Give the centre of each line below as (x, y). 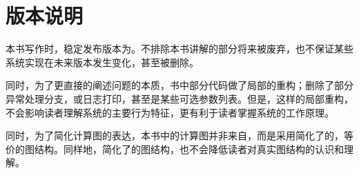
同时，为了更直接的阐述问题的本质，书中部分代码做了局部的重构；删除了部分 (179, 85)
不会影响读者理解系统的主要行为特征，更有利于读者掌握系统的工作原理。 (170, 112)
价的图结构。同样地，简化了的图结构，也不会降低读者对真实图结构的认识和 (175, 149)
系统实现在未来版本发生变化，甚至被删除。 (102, 62)
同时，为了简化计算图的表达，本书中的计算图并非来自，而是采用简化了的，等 (179, 135)
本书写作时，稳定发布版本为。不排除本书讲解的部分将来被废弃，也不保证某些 (179, 49)
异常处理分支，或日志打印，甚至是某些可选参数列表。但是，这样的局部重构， (179, 98)
